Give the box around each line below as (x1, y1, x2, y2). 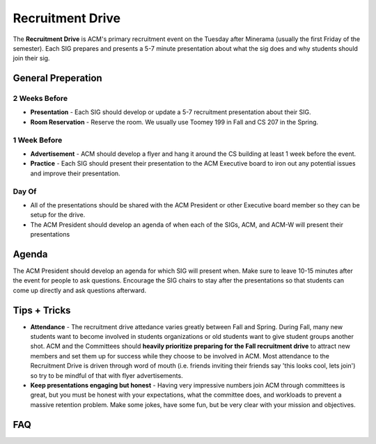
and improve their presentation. (30, 169, 121, 177)
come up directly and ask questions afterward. (13, 286, 146, 294)
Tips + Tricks (13, 304, 71, 316)
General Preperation (13, 72, 102, 84)
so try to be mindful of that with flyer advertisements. (30, 371, 184, 379)
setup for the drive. (30, 211, 86, 219)
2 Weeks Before (13, 94, 68, 104)
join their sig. (13, 54, 50, 63)
